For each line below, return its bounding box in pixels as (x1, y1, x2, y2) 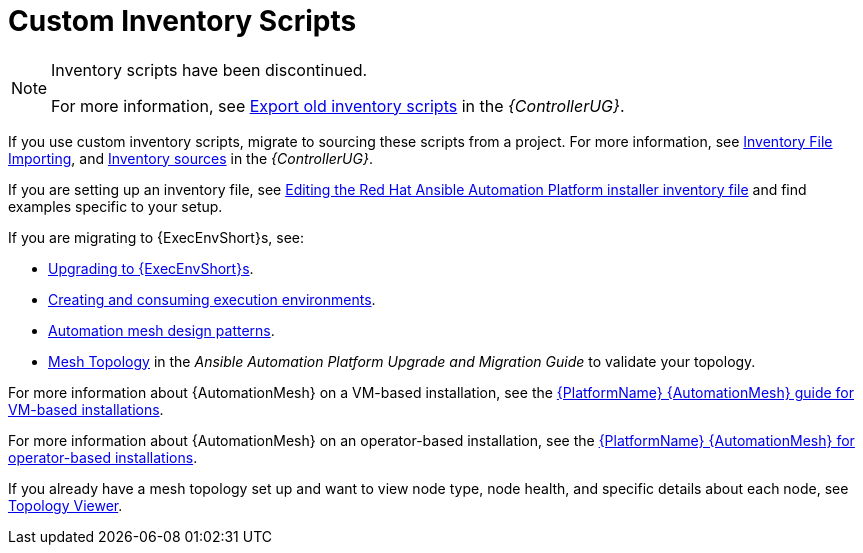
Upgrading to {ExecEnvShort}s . (48, 259, 254, 277)
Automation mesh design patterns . (48, 321, 275, 339)
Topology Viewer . (8, 496, 123, 514)
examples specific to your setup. (8, 197, 223, 215)
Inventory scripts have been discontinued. (51, 59, 368, 80)
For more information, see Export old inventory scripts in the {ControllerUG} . (51, 95, 625, 116)
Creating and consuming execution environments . (48, 290, 376, 308)
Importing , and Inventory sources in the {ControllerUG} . (8, 149, 373, 167)
